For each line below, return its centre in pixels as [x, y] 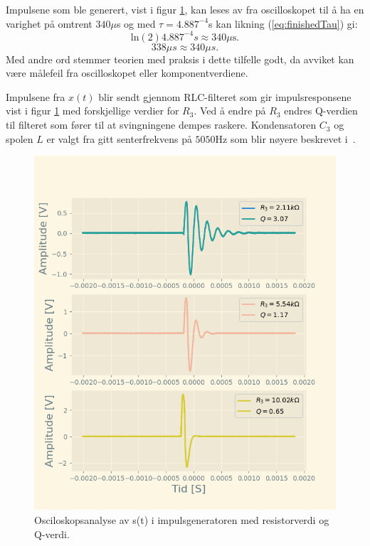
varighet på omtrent [49, 23]
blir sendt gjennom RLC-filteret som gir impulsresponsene [225, 96]
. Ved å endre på [230, 111]
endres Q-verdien [321, 111]
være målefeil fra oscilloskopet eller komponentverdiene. [127, 73]
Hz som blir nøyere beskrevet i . [285, 138]
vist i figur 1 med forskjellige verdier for [92, 111]
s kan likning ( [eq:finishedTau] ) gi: [283, 23]
